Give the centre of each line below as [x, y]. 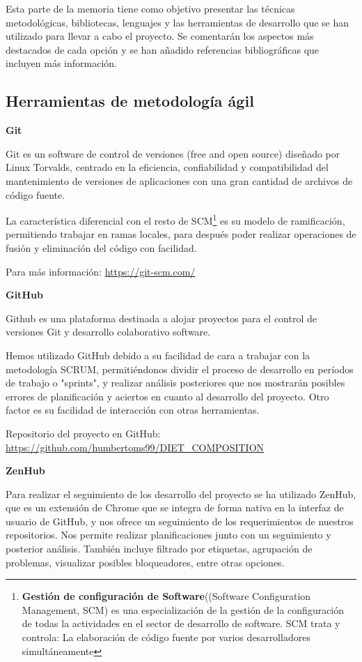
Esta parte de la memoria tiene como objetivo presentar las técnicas [150, 8]
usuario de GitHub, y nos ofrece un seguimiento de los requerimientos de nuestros [180, 521]
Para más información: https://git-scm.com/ [101, 271]
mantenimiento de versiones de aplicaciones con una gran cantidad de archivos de [179, 180]
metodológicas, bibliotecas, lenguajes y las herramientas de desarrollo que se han [178, 22]
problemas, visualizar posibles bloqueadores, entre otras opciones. [145, 562]
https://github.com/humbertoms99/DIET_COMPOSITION [135, 447]
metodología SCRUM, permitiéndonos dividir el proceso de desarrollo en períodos [180, 369]
